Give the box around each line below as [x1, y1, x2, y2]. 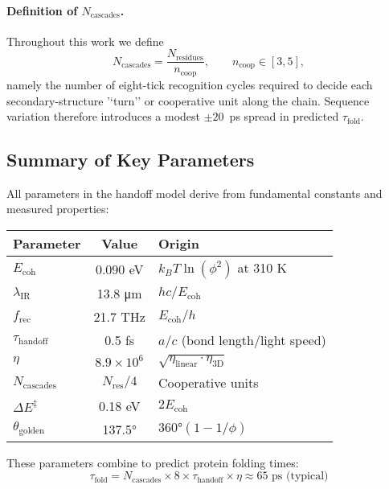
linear [175, 360, 198, 369]
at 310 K [237, 258, 287, 277]
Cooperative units [158, 372, 259, 392]
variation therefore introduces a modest [6, 108, 201, 125]
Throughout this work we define [6, 32, 164, 49]
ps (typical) [272, 471, 329, 483]
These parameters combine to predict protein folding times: [6, 454, 299, 471]
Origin [158, 234, 199, 253]
